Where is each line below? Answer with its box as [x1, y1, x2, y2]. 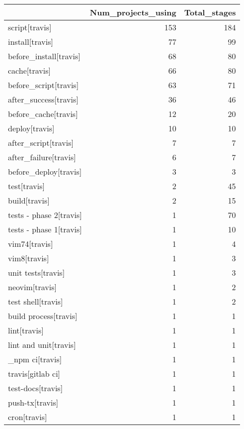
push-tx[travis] [8, 397, 59, 408]
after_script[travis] [8, 137, 74, 148]
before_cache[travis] [8, 108, 78, 119]
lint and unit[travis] [8, 339, 76, 350]
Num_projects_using [89, 6, 176, 18]
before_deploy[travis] [8, 166, 82, 177]
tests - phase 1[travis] [8, 223, 82, 235]
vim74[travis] [8, 238, 53, 249]
